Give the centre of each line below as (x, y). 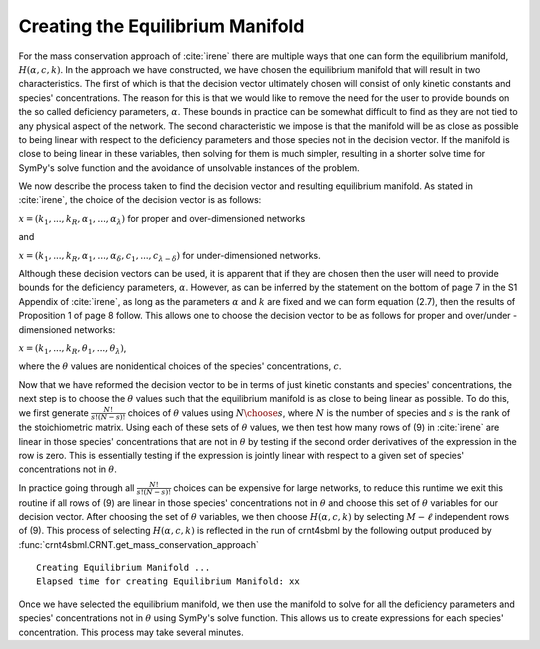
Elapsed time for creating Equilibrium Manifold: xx (168, 581)
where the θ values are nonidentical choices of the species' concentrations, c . (180, 366)
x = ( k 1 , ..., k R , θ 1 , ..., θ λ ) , (72, 348)
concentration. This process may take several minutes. (131, 632)
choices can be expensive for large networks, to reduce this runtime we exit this (338, 487)
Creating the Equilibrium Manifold (161, 26)
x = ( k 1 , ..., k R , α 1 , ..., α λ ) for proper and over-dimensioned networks (162, 219)
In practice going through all (76, 487)
